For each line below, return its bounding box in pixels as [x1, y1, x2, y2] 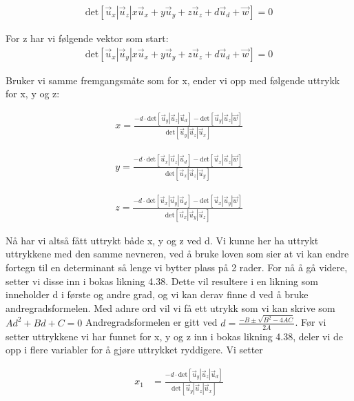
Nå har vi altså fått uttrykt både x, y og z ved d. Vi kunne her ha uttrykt [6, 233, 319, 247]
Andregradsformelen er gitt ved [85, 315, 218, 329]
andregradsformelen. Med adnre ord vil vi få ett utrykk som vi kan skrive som [6, 300, 335, 315]
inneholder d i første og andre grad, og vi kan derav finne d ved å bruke [6, 287, 309, 302]
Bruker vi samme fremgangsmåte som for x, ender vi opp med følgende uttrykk [6, 72, 340, 87]
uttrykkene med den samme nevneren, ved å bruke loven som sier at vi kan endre [6, 246, 349, 261]
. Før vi [295, 315, 326, 329]
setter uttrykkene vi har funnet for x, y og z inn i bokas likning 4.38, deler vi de [6, 329, 343, 343]
